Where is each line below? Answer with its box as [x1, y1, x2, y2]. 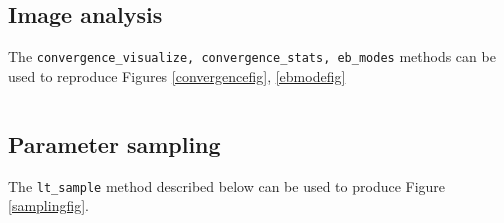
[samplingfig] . [8, 195, 90, 216]
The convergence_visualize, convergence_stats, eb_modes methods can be [8, 46, 496, 67]
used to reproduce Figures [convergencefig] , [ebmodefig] [8, 65, 346, 86]
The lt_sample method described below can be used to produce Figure [8, 175, 446, 196]
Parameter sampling [8, 128, 221, 159]
